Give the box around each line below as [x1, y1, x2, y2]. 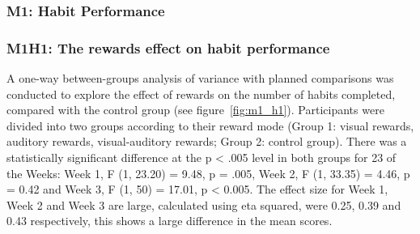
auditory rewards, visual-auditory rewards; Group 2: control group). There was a [6, 133, 407, 150]
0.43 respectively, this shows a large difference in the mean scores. [6, 212, 333, 229]
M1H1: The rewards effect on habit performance [6, 37, 330, 57]
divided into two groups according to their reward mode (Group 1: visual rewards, [6, 117, 414, 134]
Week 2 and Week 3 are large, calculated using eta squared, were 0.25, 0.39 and [6, 196, 401, 213]
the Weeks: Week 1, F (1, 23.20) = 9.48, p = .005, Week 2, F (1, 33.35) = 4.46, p [6, 164, 410, 181]
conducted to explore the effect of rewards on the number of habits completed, [6, 85, 396, 102]
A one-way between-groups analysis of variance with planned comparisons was [6, 70, 394, 87]
